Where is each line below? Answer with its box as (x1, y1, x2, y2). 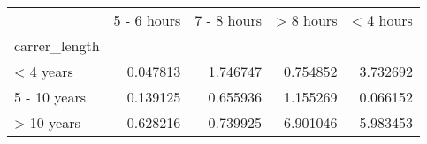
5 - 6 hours (113, 10, 181, 30)
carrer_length (14, 35, 100, 56)
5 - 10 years (14, 87, 86, 107)
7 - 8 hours (194, 10, 262, 30)
